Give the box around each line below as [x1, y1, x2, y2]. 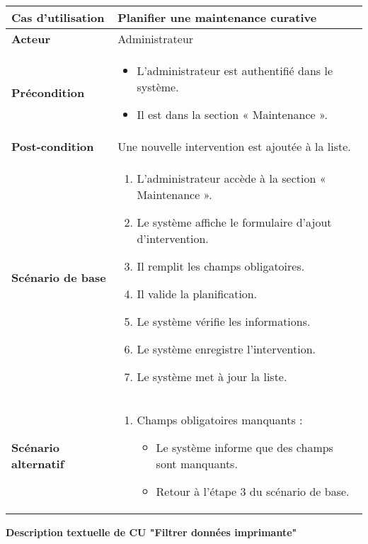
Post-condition [11, 138, 94, 154]
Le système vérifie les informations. [137, 313, 311, 329]
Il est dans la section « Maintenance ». [137, 106, 328, 123]
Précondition [11, 84, 85, 101]
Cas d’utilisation [11, 9, 105, 25]
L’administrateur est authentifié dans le [137, 62, 333, 79]
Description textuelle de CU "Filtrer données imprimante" [6, 525, 297, 539]
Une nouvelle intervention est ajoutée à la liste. [117, 138, 351, 154]
